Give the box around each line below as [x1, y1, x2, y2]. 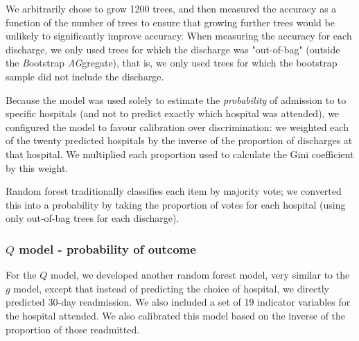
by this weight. [6, 160, 69, 175]
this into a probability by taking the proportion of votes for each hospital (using [6, 197, 346, 211]
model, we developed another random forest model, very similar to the [50, 268, 350, 282]
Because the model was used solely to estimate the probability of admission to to [6, 92, 347, 107]
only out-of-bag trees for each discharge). [6, 211, 179, 225]
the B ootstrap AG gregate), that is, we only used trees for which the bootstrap [6, 55, 338, 70]
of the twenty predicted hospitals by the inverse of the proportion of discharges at [6, 133, 353, 148]
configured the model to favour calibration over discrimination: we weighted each [6, 119, 349, 134]
